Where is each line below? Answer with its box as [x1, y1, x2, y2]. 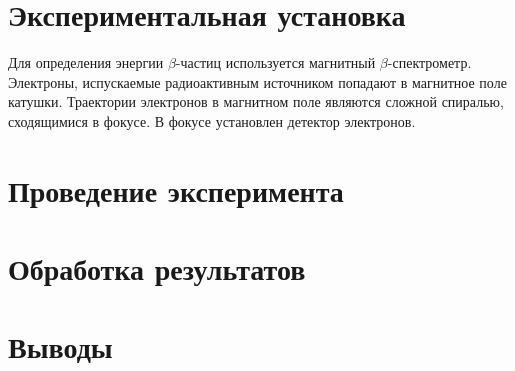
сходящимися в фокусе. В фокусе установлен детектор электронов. [8, 110, 416, 131]
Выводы [8, 326, 113, 367]
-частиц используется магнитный [175, 52, 376, 73]
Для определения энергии [8, 52, 164, 73]
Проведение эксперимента [8, 169, 344, 210]
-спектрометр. [387, 52, 472, 73]
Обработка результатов [8, 248, 306, 289]
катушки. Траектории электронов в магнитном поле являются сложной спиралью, [8, 91, 504, 112]
